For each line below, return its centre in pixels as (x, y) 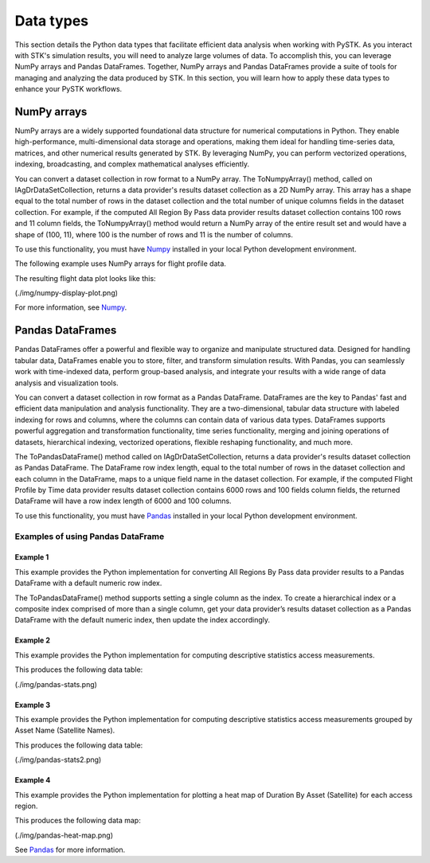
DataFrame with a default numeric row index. (88, 583)
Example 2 (33, 640)
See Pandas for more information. (70, 850)
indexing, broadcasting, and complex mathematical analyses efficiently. (132, 164)
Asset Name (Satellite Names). (65, 730)
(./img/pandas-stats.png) (56, 684)
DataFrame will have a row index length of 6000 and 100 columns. (123, 501)
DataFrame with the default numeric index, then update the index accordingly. (143, 620)
